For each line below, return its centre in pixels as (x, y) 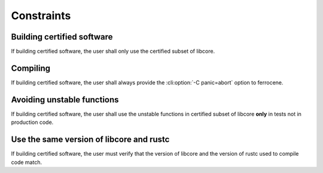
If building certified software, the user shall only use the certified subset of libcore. (113, 51)
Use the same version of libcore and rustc (90, 140)
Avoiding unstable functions (65, 100)
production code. (32, 122)
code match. (26, 162)
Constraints (41, 16)
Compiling (31, 68)
